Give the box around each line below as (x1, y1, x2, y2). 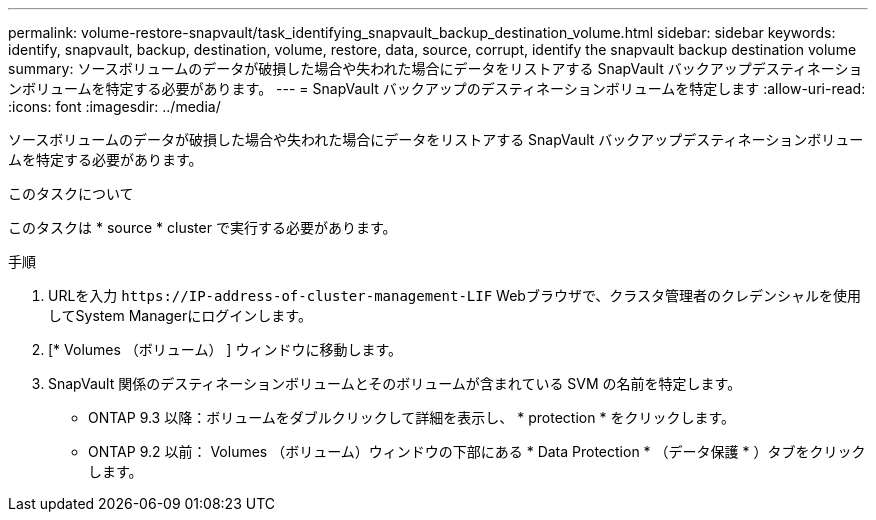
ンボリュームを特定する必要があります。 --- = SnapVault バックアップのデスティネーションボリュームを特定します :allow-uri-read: (8, 80, 866, 97)
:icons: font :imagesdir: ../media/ (8, 98, 221, 115)
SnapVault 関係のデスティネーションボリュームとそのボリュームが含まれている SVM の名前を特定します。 (48, 375, 742, 392)
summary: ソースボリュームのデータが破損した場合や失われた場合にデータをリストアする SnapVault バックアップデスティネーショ (8, 60, 863, 77)
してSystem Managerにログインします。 (48, 307, 312, 324)
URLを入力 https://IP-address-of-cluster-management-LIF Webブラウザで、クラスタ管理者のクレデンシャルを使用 (48, 287, 862, 304)
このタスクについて (8, 185, 134, 202)
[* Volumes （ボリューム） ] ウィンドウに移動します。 (48, 341, 402, 358)
